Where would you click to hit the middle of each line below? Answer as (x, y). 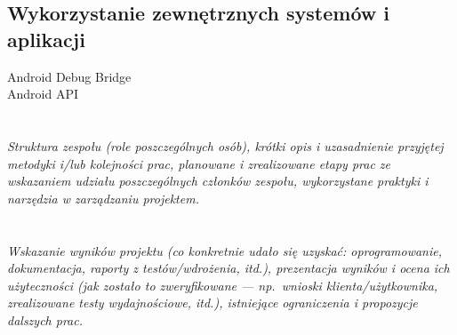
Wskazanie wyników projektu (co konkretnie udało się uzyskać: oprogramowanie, (224, 250)
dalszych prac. (45, 319)
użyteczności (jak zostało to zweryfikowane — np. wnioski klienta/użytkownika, (223, 285)
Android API (43, 94)
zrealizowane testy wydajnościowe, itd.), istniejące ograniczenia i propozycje (212, 303)
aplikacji (46, 39)
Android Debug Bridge (69, 76)
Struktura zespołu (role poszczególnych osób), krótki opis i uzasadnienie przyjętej (225, 145)
